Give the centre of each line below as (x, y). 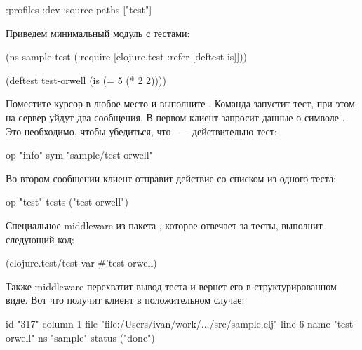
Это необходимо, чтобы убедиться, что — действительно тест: (141, 131)
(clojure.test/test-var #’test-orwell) (81, 263)
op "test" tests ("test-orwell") (67, 202)
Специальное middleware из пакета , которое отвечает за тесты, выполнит (164, 225)
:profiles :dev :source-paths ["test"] (79, 9)
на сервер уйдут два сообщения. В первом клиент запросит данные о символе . (175, 117)
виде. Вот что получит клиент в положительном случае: (125, 300)
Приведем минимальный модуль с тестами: (98, 33)
